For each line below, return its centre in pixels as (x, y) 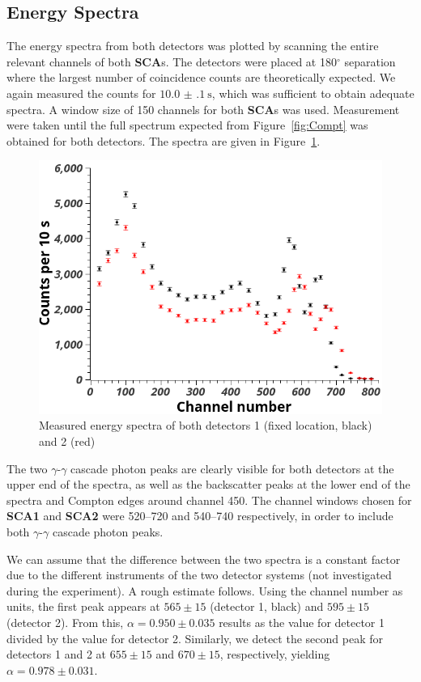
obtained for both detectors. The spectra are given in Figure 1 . (164, 140)
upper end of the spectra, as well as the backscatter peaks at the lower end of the (208, 484)
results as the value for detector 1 (302, 622)
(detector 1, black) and (267, 606)
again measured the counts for (81, 93)
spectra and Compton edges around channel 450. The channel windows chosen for (209, 500)
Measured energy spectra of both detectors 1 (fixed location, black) (206, 425)
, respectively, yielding (275, 654)
